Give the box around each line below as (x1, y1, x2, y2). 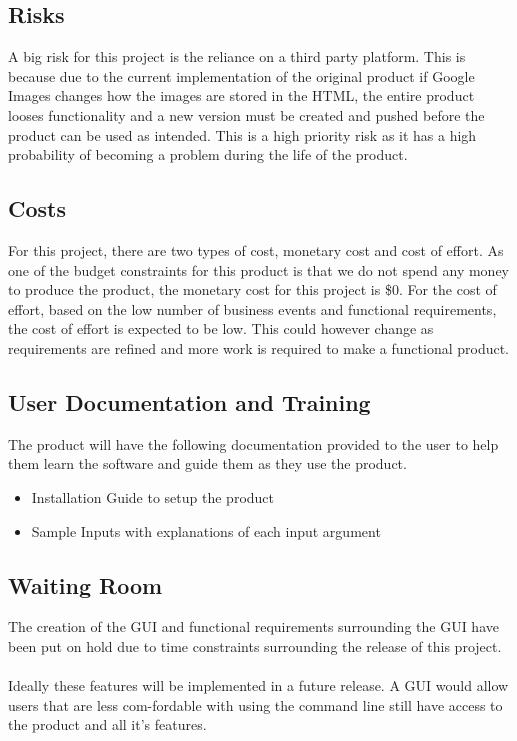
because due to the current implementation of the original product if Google (8, 65, 475, 86)
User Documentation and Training (8, 386, 371, 417)
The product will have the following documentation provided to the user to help (8, 433, 499, 454)
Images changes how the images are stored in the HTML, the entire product (8, 85, 475, 106)
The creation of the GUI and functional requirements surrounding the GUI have (8, 616, 499, 637)
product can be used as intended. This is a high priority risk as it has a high (8, 124, 477, 145)
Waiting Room (8, 569, 163, 600)
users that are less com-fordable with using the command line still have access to (8, 694, 503, 715)
